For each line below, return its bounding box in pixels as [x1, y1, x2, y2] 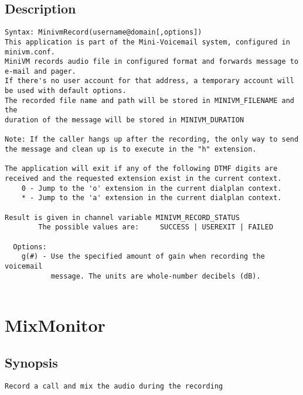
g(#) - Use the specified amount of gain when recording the [21, 252, 265, 261]
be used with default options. [5, 87, 127, 95]
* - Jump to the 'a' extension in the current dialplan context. [21, 194, 282, 202]
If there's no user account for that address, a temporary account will [5, 77, 294, 85]
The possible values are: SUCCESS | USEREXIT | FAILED [38, 223, 274, 232]
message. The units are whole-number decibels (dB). [50, 272, 261, 280]
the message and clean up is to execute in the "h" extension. [5, 145, 257, 154]
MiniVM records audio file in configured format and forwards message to [5, 57, 299, 66]
